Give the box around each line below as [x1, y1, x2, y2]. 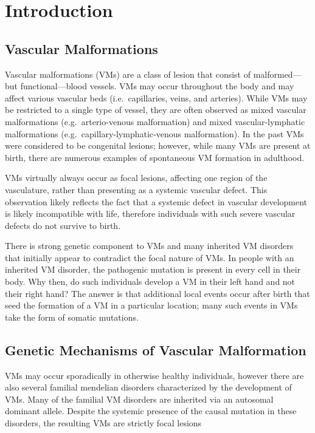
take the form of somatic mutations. [5, 310, 139, 323]
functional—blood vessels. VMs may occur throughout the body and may [20, 80, 294, 92]
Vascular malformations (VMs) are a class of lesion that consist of [5, 67, 251, 80]
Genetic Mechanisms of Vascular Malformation [5, 340, 306, 359]
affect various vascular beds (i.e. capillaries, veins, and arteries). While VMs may [5, 91, 308, 104]
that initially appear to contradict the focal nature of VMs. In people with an [5, 251, 294, 264]
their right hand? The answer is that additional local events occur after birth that [5, 287, 310, 299]
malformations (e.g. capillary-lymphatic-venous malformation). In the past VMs [5, 127, 304, 140]
